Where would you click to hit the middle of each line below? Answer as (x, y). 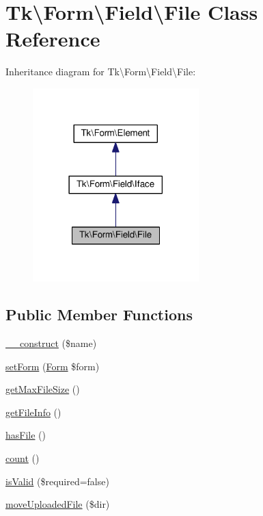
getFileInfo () (33, 412)
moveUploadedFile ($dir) (58, 504)
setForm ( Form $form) (53, 366)
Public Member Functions (99, 314)
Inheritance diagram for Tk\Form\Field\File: (101, 72)
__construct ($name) (51, 343)
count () (23, 457)
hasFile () (26, 435)
